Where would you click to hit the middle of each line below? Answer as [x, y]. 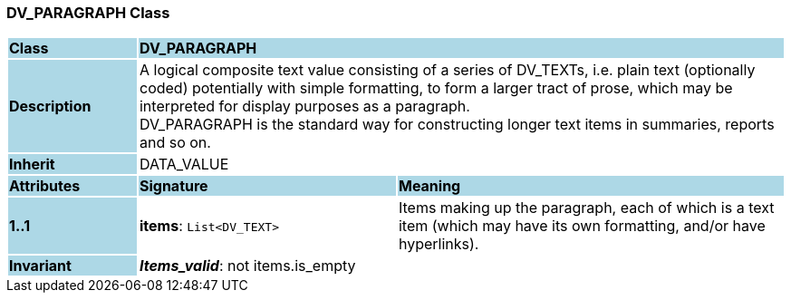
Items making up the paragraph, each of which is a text [586, 208]
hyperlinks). [439, 244]
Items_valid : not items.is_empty [247, 266]
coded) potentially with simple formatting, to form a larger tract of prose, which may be [436, 88]
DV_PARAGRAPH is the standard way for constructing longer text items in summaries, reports [457, 125]
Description [50, 106]
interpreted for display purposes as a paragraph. [304, 106]
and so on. [175, 143]
